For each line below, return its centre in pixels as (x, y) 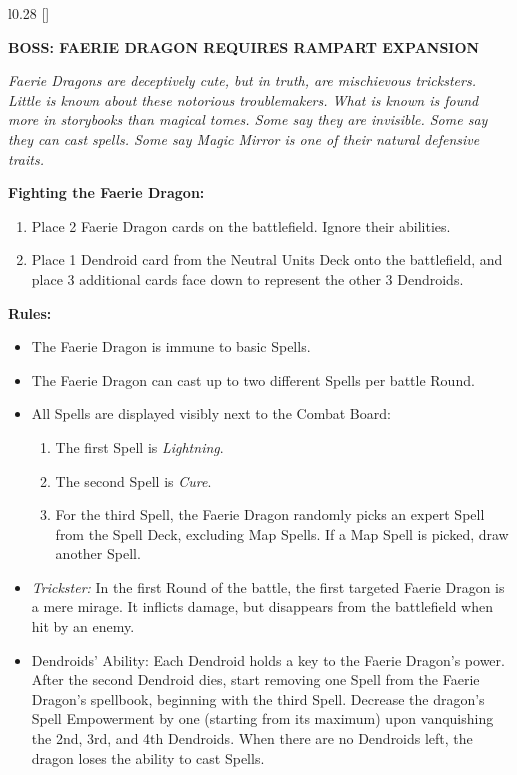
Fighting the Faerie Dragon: (106, 192)
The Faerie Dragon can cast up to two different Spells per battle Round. (253, 379)
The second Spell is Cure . (133, 480)
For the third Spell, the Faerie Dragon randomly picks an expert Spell (270, 514)
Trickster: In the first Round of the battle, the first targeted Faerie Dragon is (268, 586)
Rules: (30, 312)
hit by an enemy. (83, 626)
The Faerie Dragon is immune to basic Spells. (171, 346)
